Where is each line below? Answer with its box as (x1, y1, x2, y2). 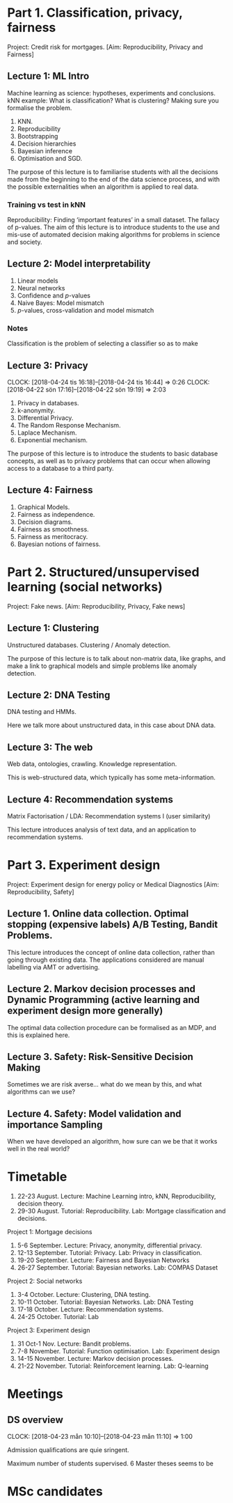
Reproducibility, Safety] (7, 887, 74, 896)
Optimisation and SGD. (17, 154, 83, 162)
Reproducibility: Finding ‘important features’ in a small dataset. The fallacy (7, 216, 220, 224)
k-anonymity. (17, 406, 56, 414)
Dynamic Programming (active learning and (7, 994, 200, 1006)
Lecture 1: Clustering (7, 622, 99, 634)
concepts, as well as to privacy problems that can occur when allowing (7, 456, 211, 465)
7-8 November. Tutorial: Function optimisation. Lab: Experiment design (17, 1347, 220, 1355)
